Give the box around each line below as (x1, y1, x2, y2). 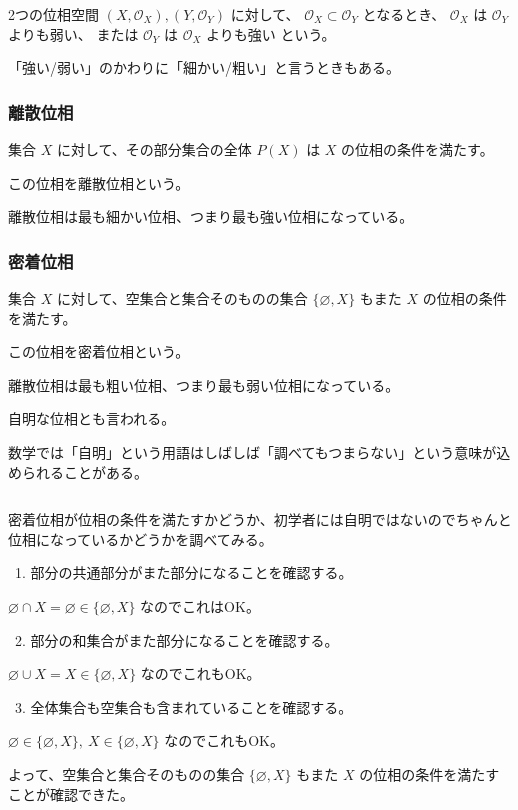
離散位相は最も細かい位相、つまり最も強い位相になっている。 (8, 206, 414, 227)
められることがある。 (8, 461, 148, 482)
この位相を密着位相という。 (8, 341, 190, 362)
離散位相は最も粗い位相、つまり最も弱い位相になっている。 (8, 374, 400, 395)
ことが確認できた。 (8, 783, 134, 804)
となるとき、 (362, 4, 446, 24)
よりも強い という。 (206, 23, 336, 44)
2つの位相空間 (8, 4, 99, 24)
